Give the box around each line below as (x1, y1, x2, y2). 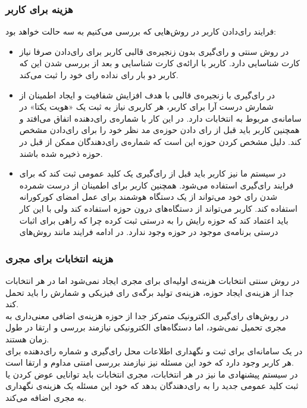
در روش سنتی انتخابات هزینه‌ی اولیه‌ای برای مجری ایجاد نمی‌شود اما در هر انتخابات (5, 274, 300, 286)
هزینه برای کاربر (5, 1, 73, 16)
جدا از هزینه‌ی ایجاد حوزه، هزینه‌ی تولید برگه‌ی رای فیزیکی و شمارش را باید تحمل (5, 286, 294, 298)
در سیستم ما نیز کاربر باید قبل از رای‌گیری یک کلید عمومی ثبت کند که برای (19, 167, 286, 180)
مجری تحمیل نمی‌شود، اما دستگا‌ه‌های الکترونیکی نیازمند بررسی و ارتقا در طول (5, 321, 286, 333)
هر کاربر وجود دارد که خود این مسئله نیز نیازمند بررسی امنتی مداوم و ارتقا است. (5, 356, 294, 369)
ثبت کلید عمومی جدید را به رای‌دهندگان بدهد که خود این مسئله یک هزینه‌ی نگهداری (5, 379, 299, 392)
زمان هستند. (5, 332, 49, 345)
